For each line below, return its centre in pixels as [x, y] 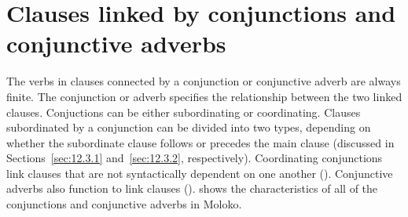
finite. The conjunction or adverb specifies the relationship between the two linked [204, 96]
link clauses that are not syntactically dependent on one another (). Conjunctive [200, 173]
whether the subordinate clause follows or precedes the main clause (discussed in [200, 142]
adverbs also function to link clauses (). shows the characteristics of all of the [192, 188]
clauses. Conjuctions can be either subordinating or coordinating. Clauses [184, 112]
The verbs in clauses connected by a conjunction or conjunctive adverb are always [204, 81]
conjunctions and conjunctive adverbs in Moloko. [124, 204]
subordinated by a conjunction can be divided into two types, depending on [189, 127]
